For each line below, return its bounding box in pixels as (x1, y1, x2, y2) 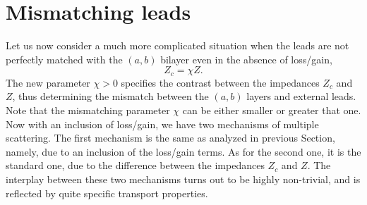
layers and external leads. (246, 89, 356, 104)
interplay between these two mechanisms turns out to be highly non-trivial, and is (6, 171, 361, 186)
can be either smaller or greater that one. (182, 102, 361, 117)
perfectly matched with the (6, 51, 123, 66)
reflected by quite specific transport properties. (6, 185, 208, 200)
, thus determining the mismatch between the (12, 89, 209, 104)
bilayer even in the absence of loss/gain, (160, 51, 332, 66)
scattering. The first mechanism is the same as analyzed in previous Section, (6, 130, 335, 145)
